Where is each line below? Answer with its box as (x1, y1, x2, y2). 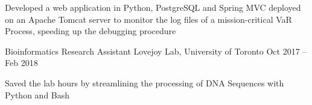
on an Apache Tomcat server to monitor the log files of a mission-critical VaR (5, 13, 292, 25)
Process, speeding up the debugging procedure (5, 25, 176, 37)
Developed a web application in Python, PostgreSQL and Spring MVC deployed (5, 1, 301, 13)
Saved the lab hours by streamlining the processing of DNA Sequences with (5, 76, 284, 89)
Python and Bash (5, 88, 70, 101)
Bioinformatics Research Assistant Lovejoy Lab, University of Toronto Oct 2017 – (5, 44, 307, 57)
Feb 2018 (5, 56, 38, 69)
